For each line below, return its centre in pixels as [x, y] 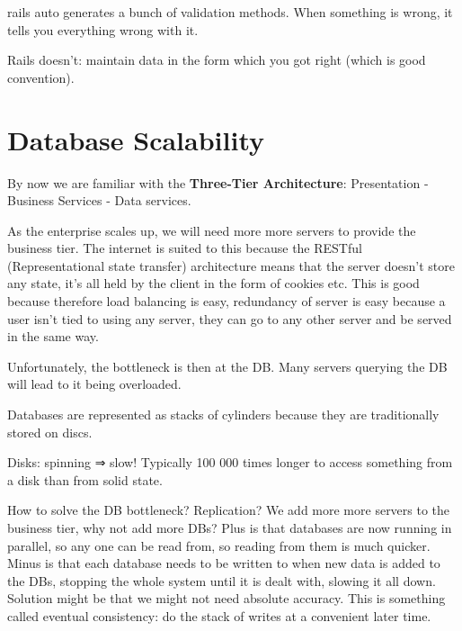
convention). [41, 77]
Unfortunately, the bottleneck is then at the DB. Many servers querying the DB [227, 366]
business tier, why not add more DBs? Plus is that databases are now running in [230, 527]
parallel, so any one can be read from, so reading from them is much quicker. [219, 545]
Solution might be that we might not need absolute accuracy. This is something [227, 598]
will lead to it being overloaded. [94, 384]
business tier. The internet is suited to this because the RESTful [185, 248]
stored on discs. [50, 432]
